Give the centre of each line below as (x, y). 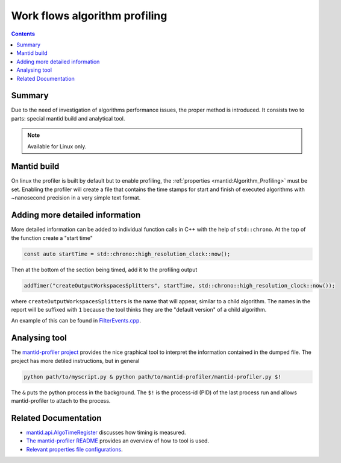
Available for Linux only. (57, 146)
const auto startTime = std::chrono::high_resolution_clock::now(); (127, 254)
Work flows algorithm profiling (89, 16)
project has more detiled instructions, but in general (75, 361)
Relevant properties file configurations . (74, 449)
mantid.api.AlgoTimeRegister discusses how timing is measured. (106, 432)
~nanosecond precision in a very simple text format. (76, 198)
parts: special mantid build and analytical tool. (68, 118)
